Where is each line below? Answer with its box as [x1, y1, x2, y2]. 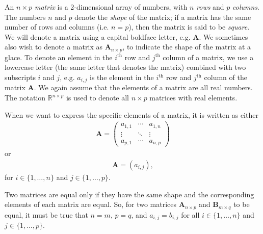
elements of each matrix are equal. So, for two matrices [5, 199, 177, 210]
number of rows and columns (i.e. [5, 21, 109, 32]
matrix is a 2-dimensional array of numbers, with [34, 2, 188, 12]
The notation [5, 92, 46, 103]
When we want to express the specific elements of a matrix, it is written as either [5, 109, 258, 120]
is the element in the [90, 72, 154, 83]
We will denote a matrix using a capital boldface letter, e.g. [5, 31, 191, 42]
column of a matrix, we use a [163, 51, 254, 62]
